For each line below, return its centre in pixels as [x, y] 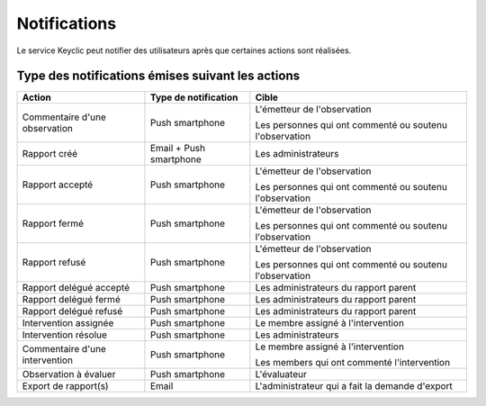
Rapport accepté [58, 185]
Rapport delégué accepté [76, 288]
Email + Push [178, 149]
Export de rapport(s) [65, 386]
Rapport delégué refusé [72, 311]
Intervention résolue [65, 335]
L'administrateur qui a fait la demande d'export [354, 386]
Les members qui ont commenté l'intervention [352, 363]
